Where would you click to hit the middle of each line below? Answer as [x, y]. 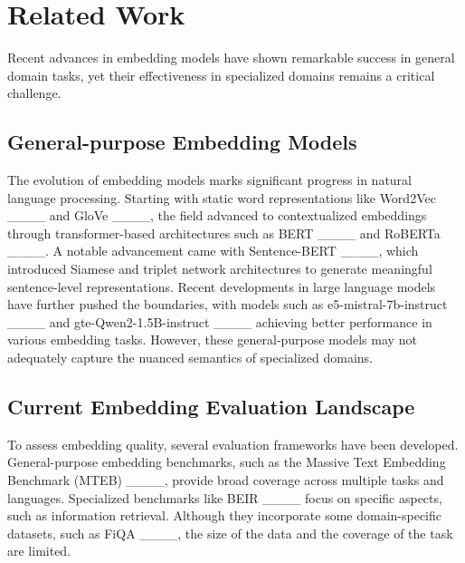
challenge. [34, 93]
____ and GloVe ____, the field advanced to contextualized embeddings [217, 215]
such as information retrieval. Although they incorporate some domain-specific [225, 515]
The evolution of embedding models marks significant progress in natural [210, 180]
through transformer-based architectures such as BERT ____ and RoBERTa [224, 233]
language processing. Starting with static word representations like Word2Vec [222, 197]
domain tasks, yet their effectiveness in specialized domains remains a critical [221, 75]
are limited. [39, 551]
